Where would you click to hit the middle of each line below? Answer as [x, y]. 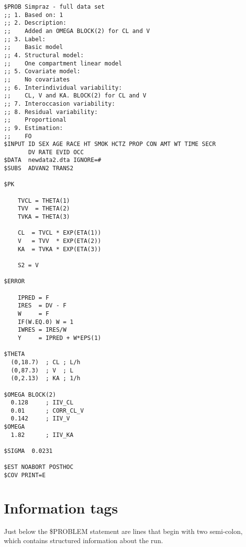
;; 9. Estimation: [33, 128]
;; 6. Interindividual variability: [63, 88]
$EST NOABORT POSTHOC [39, 467]
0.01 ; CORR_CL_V [47, 410]
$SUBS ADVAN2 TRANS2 [39, 169]
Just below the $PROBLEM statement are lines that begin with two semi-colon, [123, 531]
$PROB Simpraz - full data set [54, 7]
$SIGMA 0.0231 [28, 451]
